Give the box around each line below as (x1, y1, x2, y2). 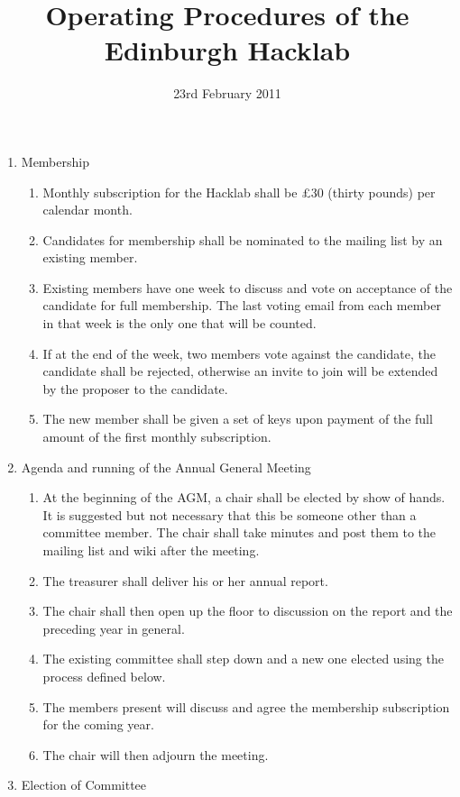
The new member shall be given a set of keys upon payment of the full (42, 409, 433, 428)
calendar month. (42, 200, 133, 219)
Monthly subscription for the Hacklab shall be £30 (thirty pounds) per (42, 182, 436, 201)
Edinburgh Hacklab (104, 32, 351, 69)
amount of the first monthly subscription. (42, 427, 271, 446)
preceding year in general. (42, 618, 185, 637)
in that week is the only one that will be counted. (42, 314, 317, 333)
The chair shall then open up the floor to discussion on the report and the (42, 601, 453, 620)
